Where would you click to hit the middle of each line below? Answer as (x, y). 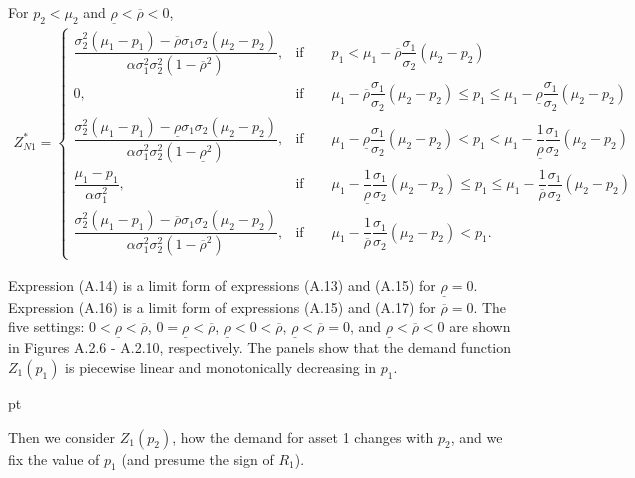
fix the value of (54, 458)
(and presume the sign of (197, 458)
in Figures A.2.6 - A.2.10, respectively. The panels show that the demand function (260, 347)
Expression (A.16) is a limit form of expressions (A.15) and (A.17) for (222, 306)
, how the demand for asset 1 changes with (303, 436)
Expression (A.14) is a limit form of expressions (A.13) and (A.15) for (222, 285)
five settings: (46, 326)
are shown (480, 326)
